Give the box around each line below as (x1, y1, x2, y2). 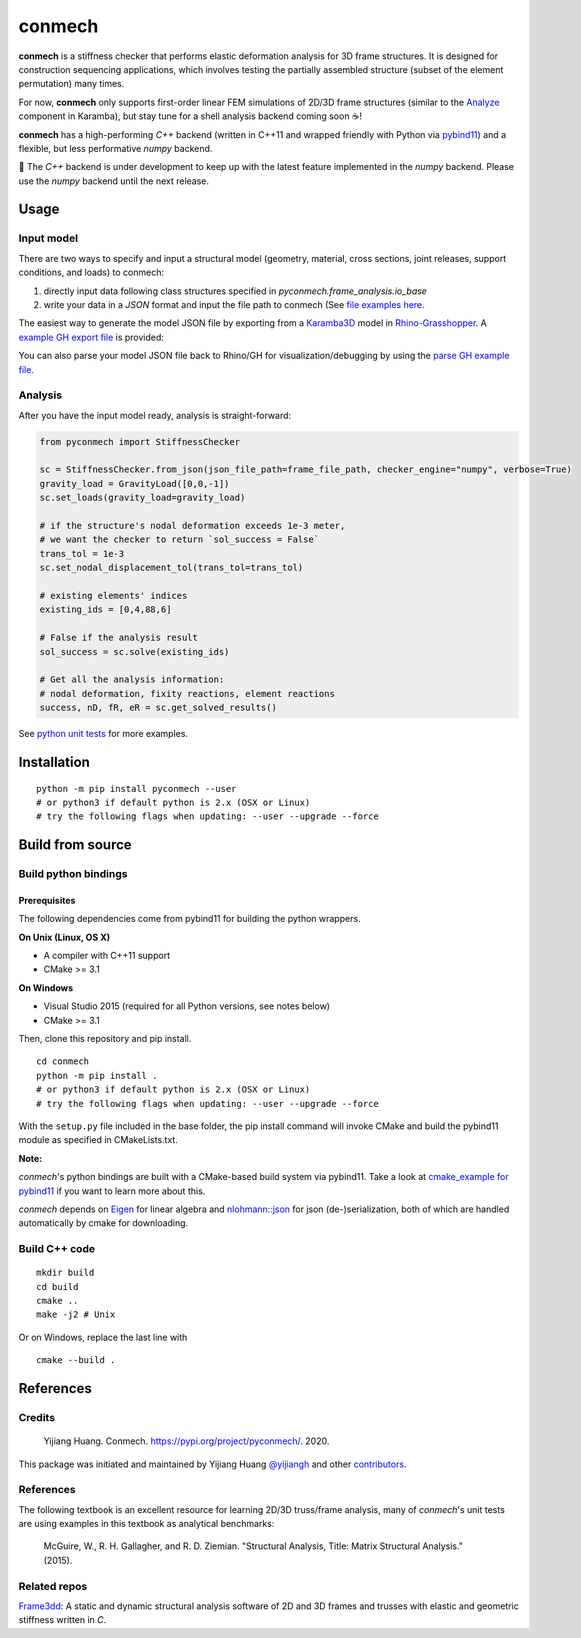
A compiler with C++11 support (43, 950, 170, 962)
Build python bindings (18, 867, 128, 881)
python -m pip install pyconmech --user (36, 783, 237, 794)
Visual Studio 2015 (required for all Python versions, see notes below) (43, 1000, 330, 1012)
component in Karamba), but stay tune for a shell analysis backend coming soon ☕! (18, 110, 363, 122)
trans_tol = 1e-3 (39, 548, 125, 559)
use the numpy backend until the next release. (18, 175, 210, 187)
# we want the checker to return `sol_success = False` (39, 534, 320, 545)
